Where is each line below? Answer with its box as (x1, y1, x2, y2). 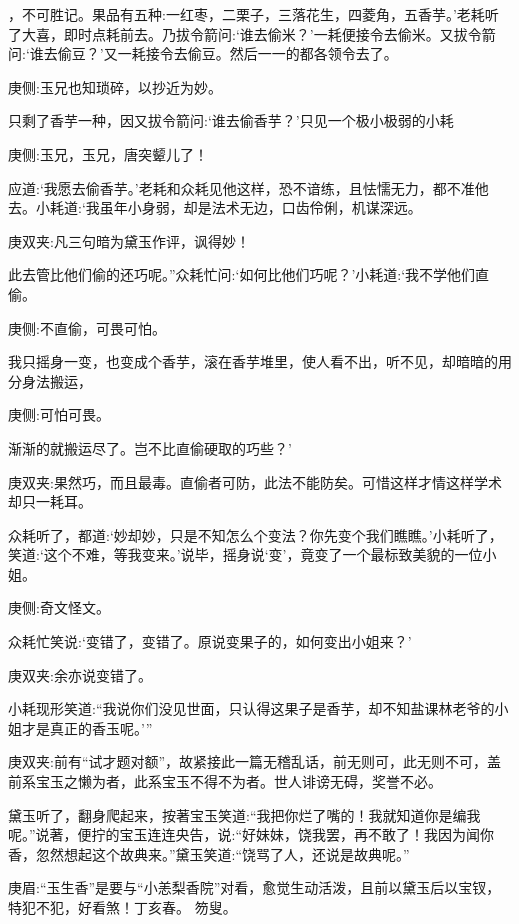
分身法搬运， (8, 370, 92, 391)
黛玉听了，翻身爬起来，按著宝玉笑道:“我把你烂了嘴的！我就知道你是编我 (8, 804, 481, 825)
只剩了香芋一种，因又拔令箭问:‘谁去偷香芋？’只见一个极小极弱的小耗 (8, 110, 454, 131)
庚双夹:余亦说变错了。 (8, 664, 152, 685)
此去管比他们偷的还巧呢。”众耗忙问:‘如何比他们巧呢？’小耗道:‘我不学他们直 (8, 264, 490, 285)
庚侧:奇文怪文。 (8, 597, 110, 618)
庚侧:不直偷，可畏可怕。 (8, 317, 166, 338)
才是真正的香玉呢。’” (21, 717, 153, 738)
